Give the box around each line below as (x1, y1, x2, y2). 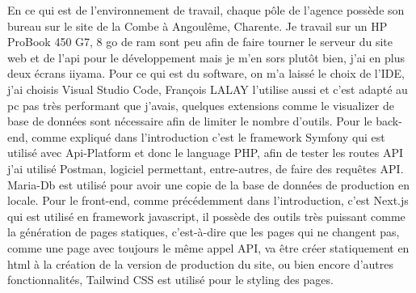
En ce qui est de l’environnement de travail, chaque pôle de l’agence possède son (7, 2, 405, 18)
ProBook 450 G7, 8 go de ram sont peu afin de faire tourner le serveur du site (7, 33, 393, 50)
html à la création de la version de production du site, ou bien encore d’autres (7, 255, 393, 272)
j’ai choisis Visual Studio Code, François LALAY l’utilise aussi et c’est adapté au (7, 80, 408, 97)
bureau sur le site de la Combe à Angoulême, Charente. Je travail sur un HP (7, 17, 388, 34)
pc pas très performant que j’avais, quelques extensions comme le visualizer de (7, 96, 394, 113)
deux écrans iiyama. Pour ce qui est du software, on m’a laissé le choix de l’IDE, (7, 65, 405, 82)
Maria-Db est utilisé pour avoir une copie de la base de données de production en (7, 176, 410, 193)
